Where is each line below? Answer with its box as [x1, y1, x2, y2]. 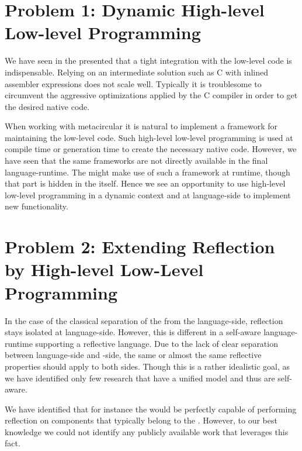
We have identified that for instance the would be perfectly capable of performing [5, 402, 297, 415]
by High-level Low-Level [5, 257, 204, 281]
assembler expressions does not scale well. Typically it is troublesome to [5, 77, 262, 89]
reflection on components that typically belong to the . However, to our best [5, 414, 277, 426]
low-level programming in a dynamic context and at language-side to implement [5, 188, 291, 201]
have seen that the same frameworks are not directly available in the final [5, 154, 268, 167]
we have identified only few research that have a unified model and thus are [5, 371, 275, 384]
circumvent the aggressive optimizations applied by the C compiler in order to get [5, 89, 298, 101]
